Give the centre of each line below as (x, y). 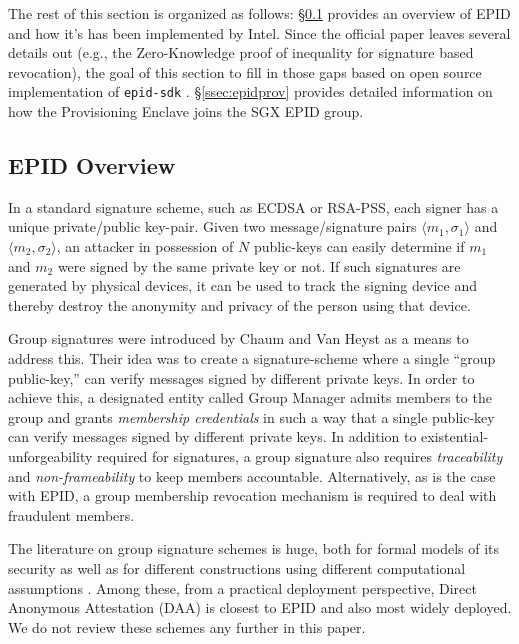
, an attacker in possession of (145, 246)
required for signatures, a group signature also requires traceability (300, 455)
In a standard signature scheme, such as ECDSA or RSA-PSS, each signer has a (253, 206)
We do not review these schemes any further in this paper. (187, 626)
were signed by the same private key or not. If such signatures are (259, 265)
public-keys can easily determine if (359, 246)
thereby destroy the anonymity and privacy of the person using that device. (239, 304)
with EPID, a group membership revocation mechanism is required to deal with (252, 495)
